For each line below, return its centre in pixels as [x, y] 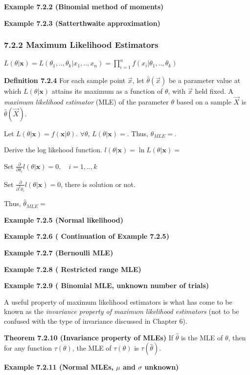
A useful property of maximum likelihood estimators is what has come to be [118, 302]
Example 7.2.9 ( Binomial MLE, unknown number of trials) [107, 285]
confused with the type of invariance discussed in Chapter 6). [96, 321]
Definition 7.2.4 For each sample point [65, 80]
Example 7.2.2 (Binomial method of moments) [84, 6]
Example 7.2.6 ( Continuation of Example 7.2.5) [87, 236]
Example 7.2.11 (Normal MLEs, [59, 367]
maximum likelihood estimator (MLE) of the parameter [86, 102]
